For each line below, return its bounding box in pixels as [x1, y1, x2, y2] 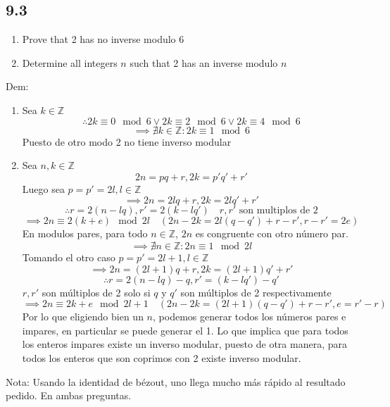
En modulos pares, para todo [22, 226, 148, 241]
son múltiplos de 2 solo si [42, 284, 151, 299]
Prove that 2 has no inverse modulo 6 [22, 32, 184, 46]
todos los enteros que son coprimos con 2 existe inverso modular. [22, 350, 301, 365]
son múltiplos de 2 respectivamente [180, 284, 332, 299]
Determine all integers [22, 55, 118, 70]
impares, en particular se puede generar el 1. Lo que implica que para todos [22, 323, 348, 337]
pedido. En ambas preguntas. [6, 388, 132, 403]
